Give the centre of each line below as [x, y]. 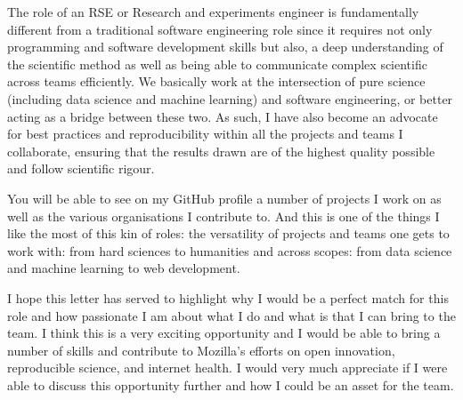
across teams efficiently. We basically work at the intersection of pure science [216, 81]
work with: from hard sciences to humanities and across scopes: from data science [230, 250]
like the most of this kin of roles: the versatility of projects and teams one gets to [228, 233]
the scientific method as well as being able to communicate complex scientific [217, 64]
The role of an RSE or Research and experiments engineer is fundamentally [213, 12]
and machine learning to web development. [124, 268]
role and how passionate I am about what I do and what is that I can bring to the [231, 315]
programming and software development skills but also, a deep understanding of [225, 47]
